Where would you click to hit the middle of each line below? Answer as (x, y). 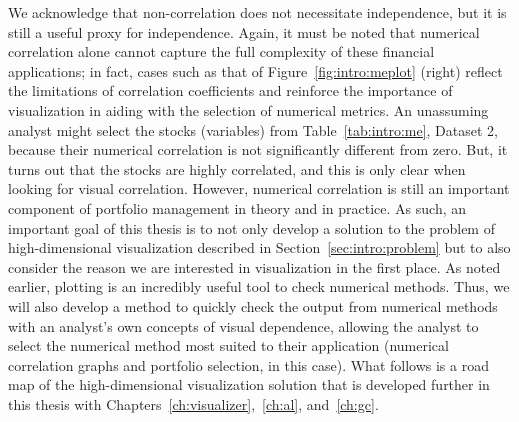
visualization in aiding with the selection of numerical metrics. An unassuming (248, 109)
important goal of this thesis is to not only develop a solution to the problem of (251, 227)
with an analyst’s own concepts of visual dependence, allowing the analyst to (243, 325)
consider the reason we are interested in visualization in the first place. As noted (254, 266)
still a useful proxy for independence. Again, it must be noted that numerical (244, 31)
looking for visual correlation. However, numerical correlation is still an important (259, 188)
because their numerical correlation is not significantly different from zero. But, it (258, 149)
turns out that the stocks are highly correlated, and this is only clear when (237, 168)
